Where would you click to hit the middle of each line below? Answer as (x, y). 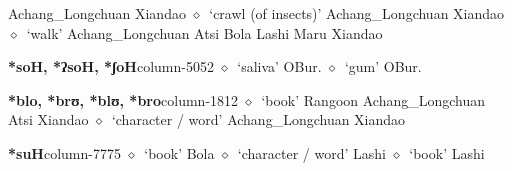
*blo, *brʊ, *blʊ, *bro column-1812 (123, 99)
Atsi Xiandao (48, 119)
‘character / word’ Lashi (311, 152)
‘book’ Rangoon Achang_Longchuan (373, 99)
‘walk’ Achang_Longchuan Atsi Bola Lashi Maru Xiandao (204, 32)
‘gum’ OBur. (383, 66)
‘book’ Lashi (447, 152)
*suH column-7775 (64, 152)
